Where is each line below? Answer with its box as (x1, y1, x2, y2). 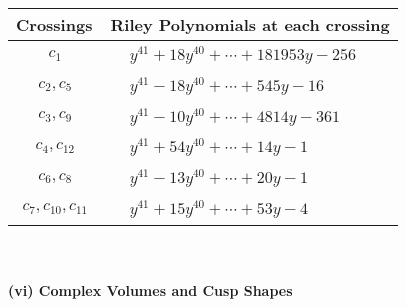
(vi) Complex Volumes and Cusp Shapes (8, 280, 293, 301)
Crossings (16, 13, 93, 36)
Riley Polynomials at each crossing (110, 13, 390, 36)
